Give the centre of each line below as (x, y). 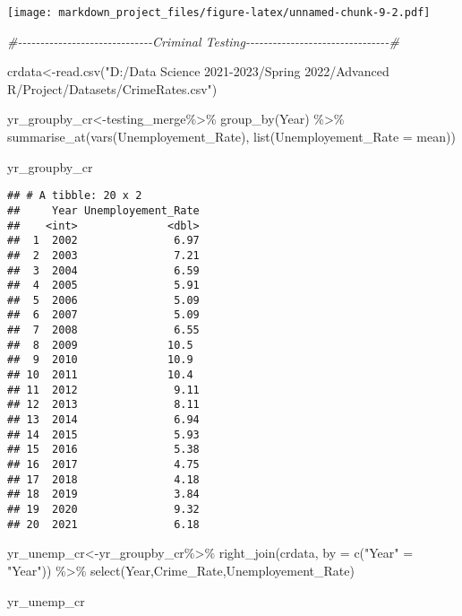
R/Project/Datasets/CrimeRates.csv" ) (112, 88)
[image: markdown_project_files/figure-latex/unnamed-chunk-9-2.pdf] (219, 13)
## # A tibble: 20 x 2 (75, 196)
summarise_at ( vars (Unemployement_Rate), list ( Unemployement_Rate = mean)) (231, 137)
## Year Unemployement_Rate (103, 210)
